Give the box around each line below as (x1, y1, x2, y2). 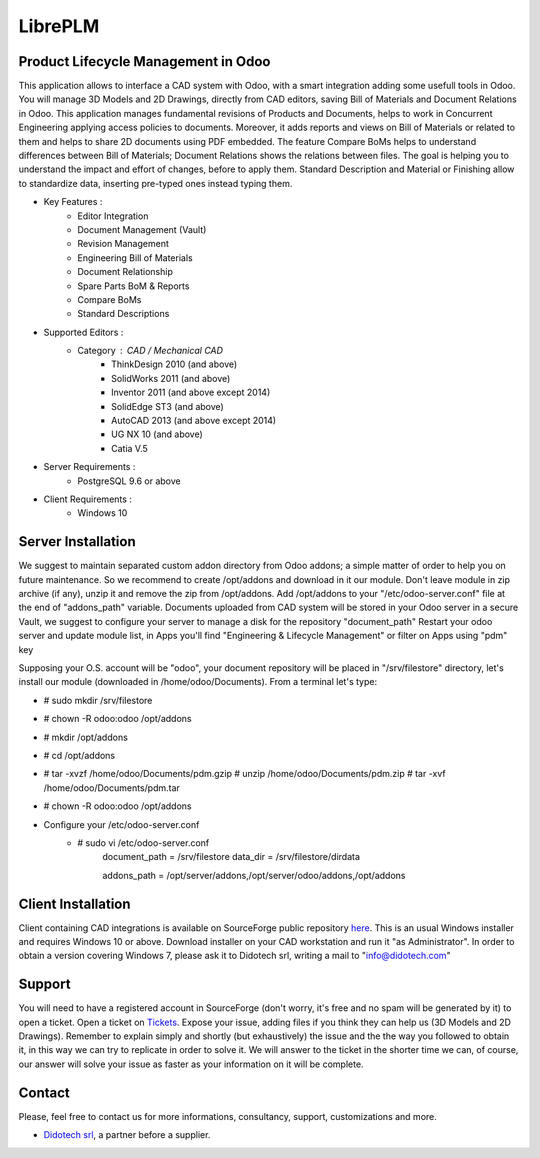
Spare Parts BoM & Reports (77, 280, 190, 292)
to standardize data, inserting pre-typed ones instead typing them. (18, 177, 293, 189)
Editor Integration (77, 210, 149, 222)
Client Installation (18, 895, 131, 912)
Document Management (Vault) (77, 223, 207, 235)
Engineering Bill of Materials (77, 251, 194, 264)
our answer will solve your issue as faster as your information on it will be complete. (18, 1058, 364, 1070)
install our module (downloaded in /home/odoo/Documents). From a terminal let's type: (18, 676, 378, 688)
